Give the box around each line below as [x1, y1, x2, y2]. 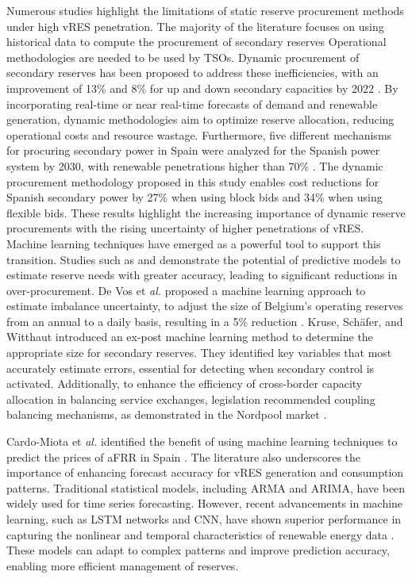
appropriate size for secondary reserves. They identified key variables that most [6, 344, 392, 361]
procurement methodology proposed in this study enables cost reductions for [6, 173, 379, 190]
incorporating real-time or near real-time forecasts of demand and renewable [6, 95, 378, 112]
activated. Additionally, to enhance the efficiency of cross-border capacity [6, 375, 363, 392]
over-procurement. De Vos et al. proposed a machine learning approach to [6, 282, 366, 298]
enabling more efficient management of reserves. [6, 557, 239, 573]
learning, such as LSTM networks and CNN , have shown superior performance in [6, 511, 402, 527]
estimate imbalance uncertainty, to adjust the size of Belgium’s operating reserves [6, 297, 403, 314]
